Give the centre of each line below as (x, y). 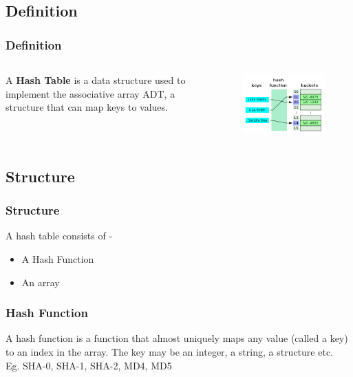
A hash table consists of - (59, 236)
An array (41, 282)
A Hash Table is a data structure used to (96, 80)
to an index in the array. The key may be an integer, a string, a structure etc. (169, 351)
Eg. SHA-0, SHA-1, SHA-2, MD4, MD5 (89, 365)
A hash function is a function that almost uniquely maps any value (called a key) (177, 338)
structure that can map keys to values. (87, 107)
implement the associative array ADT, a (90, 93)
